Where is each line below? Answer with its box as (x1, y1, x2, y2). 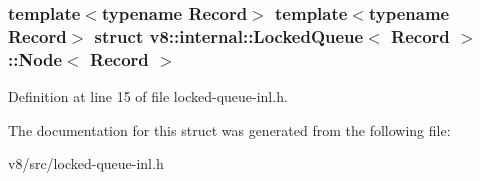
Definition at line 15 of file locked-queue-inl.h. (8, 86, 288, 107)
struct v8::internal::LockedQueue (94, 23, 364, 48)
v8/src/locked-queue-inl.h (8, 153, 164, 174)
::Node (8, 46, 63, 71)
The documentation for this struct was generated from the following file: (8, 119, 451, 140)
